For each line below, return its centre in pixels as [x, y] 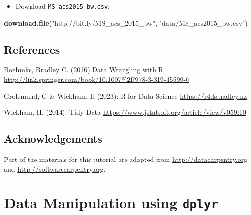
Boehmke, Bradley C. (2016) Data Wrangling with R [84, 69]
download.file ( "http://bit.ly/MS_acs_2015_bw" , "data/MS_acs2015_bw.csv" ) [126, 22]
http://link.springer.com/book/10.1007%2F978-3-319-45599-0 [97, 79]
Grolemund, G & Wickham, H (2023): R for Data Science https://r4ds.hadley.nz [125, 95]
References [32, 49]
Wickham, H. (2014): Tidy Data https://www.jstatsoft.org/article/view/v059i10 [125, 112]
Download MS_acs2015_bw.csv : [63, 6]
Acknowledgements [53, 139]
